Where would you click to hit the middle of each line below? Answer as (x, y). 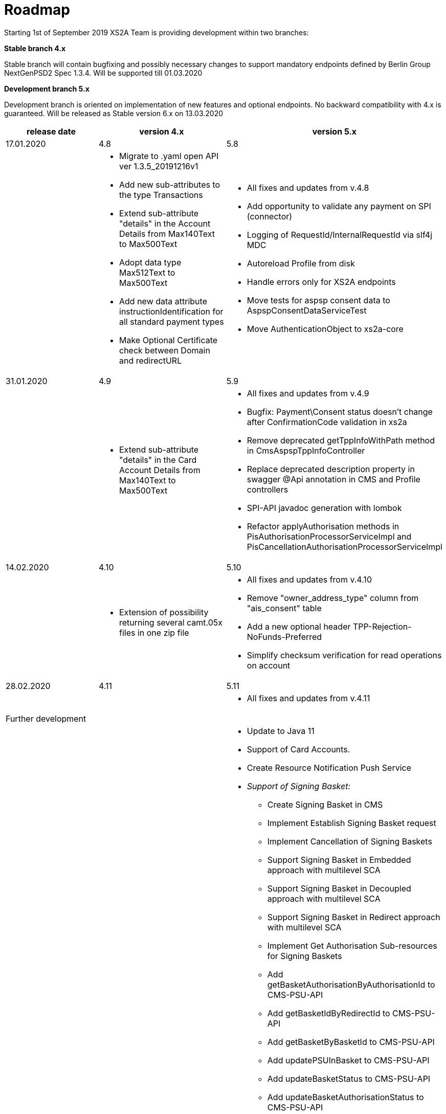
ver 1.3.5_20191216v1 (159, 166)
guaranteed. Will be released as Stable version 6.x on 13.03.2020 (114, 113)
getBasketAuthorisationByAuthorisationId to (351, 984)
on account (269, 665)
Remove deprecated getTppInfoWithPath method (341, 440)
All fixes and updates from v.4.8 (308, 187)
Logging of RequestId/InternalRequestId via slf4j (340, 235)
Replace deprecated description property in (331, 469)
